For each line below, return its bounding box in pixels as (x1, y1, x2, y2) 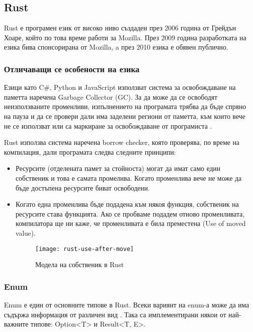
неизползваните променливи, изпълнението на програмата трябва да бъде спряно (4, 101, 246, 111)
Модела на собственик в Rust (35, 259, 124, 270)
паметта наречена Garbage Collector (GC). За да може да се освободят (4, 91, 218, 102)
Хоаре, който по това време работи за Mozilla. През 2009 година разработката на (4, 32, 247, 42)
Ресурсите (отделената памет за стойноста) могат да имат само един (15, 163, 221, 173)
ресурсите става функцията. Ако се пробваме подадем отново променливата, (15, 208, 245, 219)
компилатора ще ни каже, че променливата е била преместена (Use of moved (15, 218, 246, 228)
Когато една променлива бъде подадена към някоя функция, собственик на (15, 199, 239, 209)
